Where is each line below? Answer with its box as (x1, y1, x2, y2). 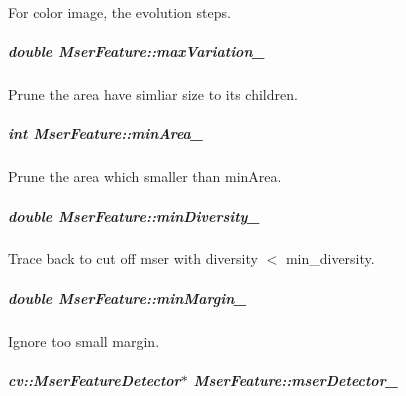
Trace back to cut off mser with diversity (8, 248, 258, 269)
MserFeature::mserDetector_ (193, 369, 398, 390)
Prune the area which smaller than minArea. (8, 166, 282, 187)
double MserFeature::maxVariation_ (8, 41, 265, 62)
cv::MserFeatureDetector (8, 369, 181, 390)
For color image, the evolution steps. (8, 2, 231, 22)
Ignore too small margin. (8, 330, 160, 351)
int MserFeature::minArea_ (8, 123, 203, 144)
